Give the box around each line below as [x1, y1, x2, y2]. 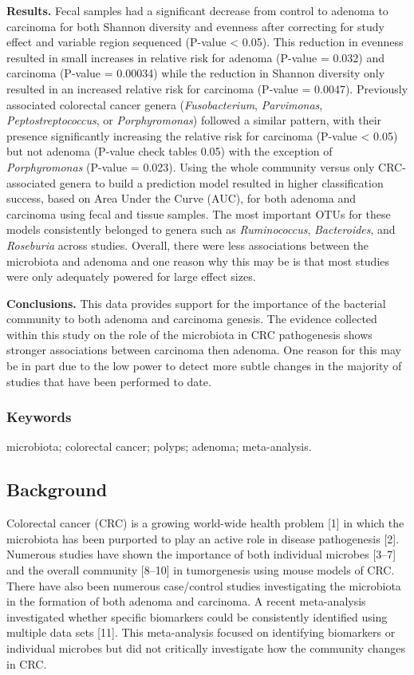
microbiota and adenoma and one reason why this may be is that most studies [6, 252, 390, 269]
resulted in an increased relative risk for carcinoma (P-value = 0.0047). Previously [6, 80, 408, 97]
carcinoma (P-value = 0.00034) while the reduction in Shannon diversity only [6, 65, 385, 81]
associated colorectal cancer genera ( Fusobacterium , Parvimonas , [6, 96, 323, 112]
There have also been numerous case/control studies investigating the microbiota [6, 577, 401, 594]
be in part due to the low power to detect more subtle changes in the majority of [6, 357, 402, 374]
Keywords [6, 407, 72, 427]
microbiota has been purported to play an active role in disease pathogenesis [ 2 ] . [6, 530, 400, 547]
